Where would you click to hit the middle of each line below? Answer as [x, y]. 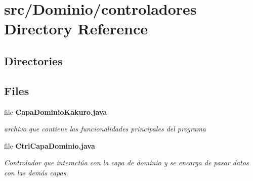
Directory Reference [76, 29]
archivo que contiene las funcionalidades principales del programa [105, 129]
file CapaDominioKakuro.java [56, 111]
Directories [33, 60]
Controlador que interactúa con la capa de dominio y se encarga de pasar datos [126, 163]
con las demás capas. [36, 172]
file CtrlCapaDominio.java [50, 145]
